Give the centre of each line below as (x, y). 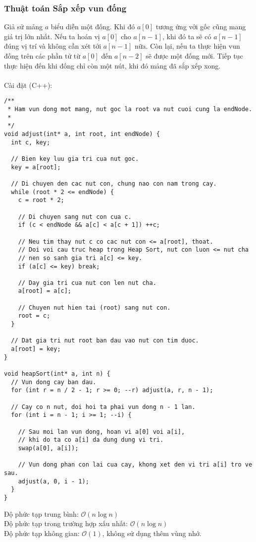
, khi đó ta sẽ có (187, 36)
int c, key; (31, 142)
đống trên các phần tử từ (42, 56)
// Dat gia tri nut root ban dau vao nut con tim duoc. (105, 341)
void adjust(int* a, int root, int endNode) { (82, 134)
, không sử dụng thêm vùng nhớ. (152, 533)
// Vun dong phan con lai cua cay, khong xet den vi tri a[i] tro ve (135, 465)
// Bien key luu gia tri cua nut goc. (75, 159)
